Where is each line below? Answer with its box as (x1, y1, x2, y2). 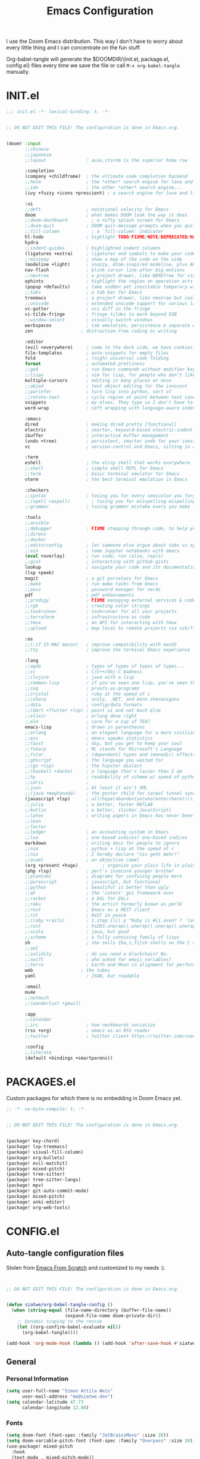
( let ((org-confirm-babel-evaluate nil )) (17, 1324, 121, 1330)
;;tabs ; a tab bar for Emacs (24, 289, 143, 295)
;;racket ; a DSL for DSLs (24, 896, 129, 901)
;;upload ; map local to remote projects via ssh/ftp (24, 625, 198, 631)
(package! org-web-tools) (6, 1204, 70, 1210)
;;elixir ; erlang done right (24, 713, 137, 719)
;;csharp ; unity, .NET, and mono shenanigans (24, 696, 180, 703)
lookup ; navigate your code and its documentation (24, 564, 198, 571)
